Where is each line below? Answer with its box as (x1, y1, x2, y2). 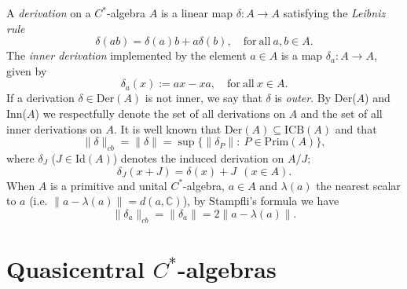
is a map (280, 47, 323, 64)
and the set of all (300, 104, 383, 121)
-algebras (177, 252, 277, 284)
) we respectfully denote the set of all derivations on (35, 104, 285, 121)
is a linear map (160, 5, 233, 20)
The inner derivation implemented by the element (6, 47, 247, 64)
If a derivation (6, 90, 75, 106)
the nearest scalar (316, 177, 401, 193)
